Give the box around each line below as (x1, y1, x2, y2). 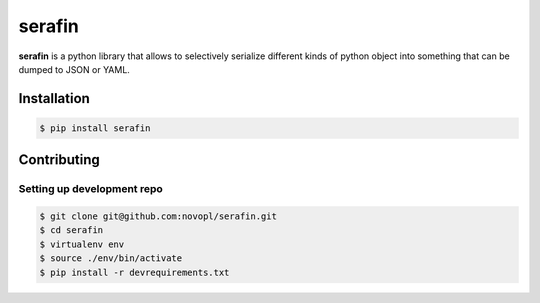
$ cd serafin (39, 225, 104, 236)
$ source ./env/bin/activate (39, 253, 183, 264)
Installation (18, 90, 90, 107)
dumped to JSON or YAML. (18, 63, 130, 75)
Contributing (18, 151, 100, 169)
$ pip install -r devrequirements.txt (39, 266, 230, 278)
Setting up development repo (18, 182, 164, 196)
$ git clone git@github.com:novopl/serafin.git (39, 211, 277, 222)
